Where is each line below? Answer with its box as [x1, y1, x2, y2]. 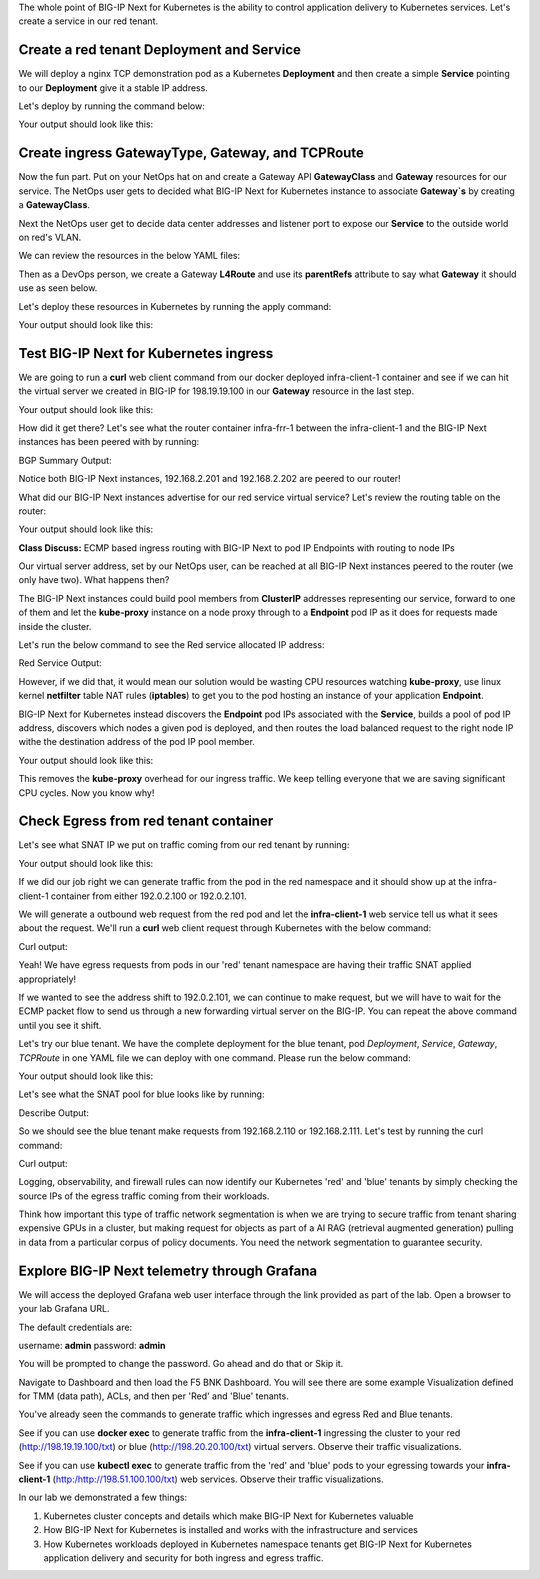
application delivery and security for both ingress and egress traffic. [43, 1552, 324, 1564]
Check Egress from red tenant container [18, 813, 274, 830]
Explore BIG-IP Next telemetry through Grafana [18, 1262, 318, 1279]
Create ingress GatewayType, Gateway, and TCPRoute [18, 145, 365, 162]
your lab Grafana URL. [18, 1303, 110, 1315]
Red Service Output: [18, 657, 102, 669]
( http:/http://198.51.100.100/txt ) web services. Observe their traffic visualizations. [52, 1473, 384, 1485]
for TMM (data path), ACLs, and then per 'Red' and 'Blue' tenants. [18, 1390, 289, 1402]
